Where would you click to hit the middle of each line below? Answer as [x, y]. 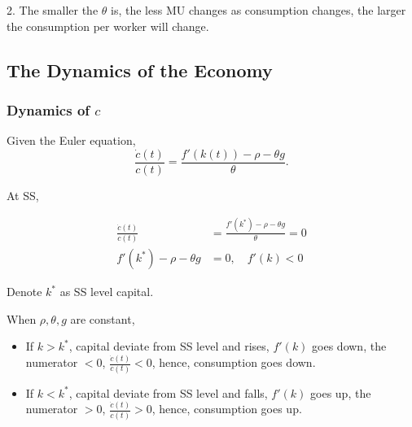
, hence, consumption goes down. [234, 362]
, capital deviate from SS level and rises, [169, 346]
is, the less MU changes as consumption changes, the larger [259, 10]
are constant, [103, 318]
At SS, [23, 195]
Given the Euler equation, [71, 140]
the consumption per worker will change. [108, 26]
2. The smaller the [53, 10]
